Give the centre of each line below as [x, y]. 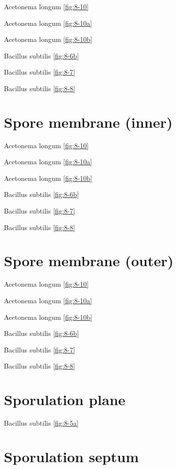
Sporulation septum [71, 456]
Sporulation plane [65, 400]
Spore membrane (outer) [89, 261]
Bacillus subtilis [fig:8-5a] [41, 423]
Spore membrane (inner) [88, 122]
